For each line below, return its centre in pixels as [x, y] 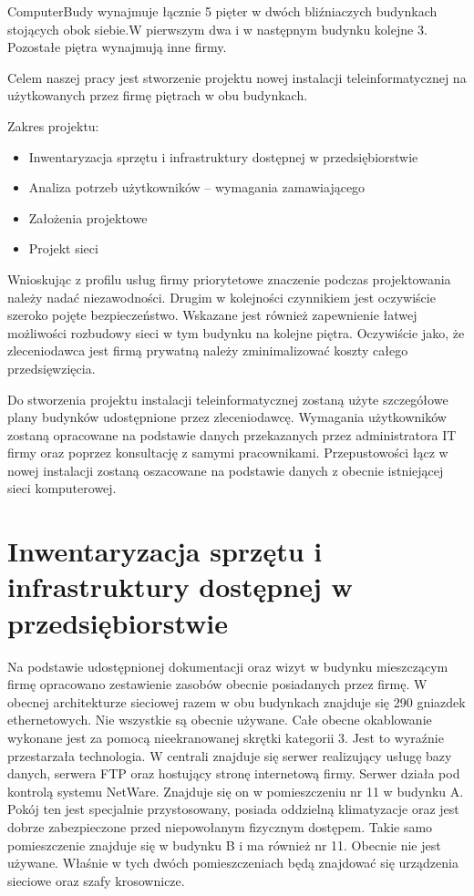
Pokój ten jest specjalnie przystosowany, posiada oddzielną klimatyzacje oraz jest [233, 809]
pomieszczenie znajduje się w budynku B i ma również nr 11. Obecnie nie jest [224, 845]
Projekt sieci [63, 248]
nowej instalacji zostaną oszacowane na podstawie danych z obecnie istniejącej [226, 470]
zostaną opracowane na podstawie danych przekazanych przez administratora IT [232, 434]
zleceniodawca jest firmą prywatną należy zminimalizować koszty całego [208, 350]
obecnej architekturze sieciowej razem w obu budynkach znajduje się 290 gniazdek [237, 701]
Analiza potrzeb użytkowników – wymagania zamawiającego [197, 187]
